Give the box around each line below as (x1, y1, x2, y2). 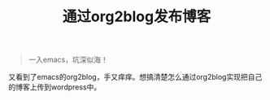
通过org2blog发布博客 (62, 7, 211, 26)
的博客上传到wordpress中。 (8, 82, 102, 92)
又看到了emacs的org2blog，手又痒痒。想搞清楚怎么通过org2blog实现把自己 (8, 72, 263, 82)
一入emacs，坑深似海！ (28, 54, 108, 65)
